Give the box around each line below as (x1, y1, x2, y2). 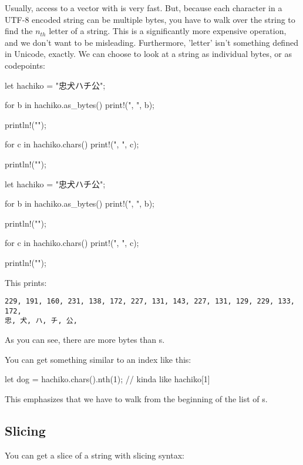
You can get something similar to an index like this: (5, 353, 191, 365)
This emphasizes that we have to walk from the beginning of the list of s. (5, 392, 268, 405)
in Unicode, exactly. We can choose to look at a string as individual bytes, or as (5, 48, 292, 60)
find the (5, 25, 33, 37)
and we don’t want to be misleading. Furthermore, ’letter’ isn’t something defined (5, 36, 298, 48)
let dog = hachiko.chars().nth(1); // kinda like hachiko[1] (5, 373, 210, 385)
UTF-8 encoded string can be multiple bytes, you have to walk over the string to (5, 13, 295, 25)
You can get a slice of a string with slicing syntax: (5, 449, 184, 461)
